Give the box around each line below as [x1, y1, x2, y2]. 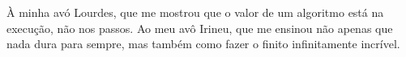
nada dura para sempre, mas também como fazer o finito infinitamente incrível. [6, 35, 400, 52]
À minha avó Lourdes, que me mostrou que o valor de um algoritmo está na [6, 4, 384, 20]
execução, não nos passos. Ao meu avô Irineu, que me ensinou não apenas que [6, 19, 393, 36]
